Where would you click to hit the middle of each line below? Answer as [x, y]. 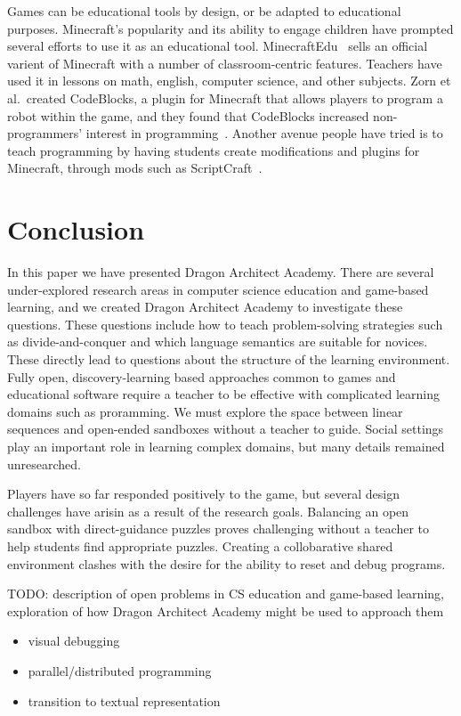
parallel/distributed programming [120, 670]
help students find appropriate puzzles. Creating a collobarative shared [200, 545]
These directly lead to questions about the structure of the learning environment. [229, 359]
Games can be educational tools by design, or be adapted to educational [204, 11]
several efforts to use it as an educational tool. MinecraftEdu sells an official [218, 46]
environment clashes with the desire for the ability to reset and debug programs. [226, 563]
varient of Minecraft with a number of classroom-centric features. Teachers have [225, 63]
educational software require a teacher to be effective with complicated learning [223, 394]
